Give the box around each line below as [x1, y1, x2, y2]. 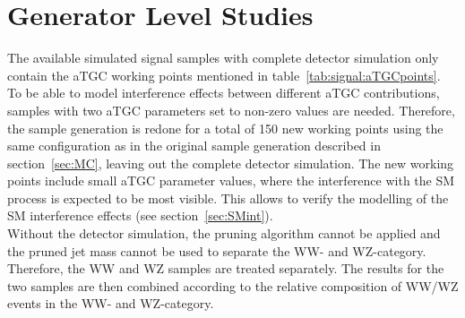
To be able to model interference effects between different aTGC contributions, [7, 83, 440, 102]
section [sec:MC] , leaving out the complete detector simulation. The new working [7, 153, 454, 172]
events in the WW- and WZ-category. [7, 294, 214, 313]
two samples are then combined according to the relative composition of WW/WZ [7, 276, 459, 295]
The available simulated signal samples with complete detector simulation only [7, 48, 439, 67]
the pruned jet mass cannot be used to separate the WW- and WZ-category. [7, 241, 426, 260]
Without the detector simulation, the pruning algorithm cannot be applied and [7, 224, 441, 243]
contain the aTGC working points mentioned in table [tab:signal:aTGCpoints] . [7, 65, 441, 84]
